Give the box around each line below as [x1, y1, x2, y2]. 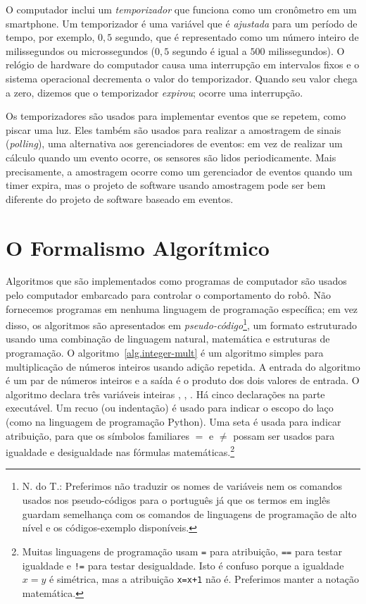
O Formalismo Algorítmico [6, 233, 270, 261]
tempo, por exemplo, [6, 30, 95, 44]
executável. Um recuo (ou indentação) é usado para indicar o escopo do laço [6, 400, 334, 415]
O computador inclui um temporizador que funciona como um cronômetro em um [6, 2, 357, 16]
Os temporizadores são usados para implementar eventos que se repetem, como [6, 109, 346, 123]
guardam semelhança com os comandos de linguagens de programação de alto [22, 506, 357, 521]
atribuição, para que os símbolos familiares [6, 428, 189, 443]
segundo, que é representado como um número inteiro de [115, 30, 359, 44]
